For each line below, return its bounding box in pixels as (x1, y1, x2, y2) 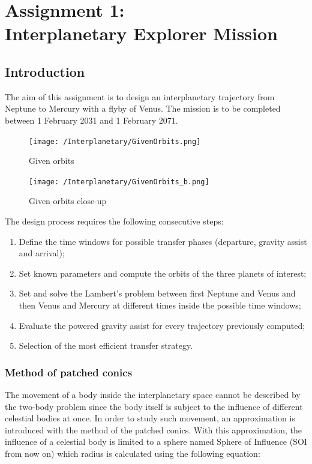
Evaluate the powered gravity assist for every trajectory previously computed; (19, 319, 305, 331)
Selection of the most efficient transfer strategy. (19, 339, 193, 352)
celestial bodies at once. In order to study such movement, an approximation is (5, 412, 295, 424)
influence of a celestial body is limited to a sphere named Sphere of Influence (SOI (5, 435, 307, 448)
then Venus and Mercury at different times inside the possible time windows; (19, 299, 301, 312)
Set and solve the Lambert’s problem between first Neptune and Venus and (19, 287, 296, 300)
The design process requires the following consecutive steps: (5, 215, 224, 227)
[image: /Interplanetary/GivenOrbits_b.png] (29, 177, 209, 186)
